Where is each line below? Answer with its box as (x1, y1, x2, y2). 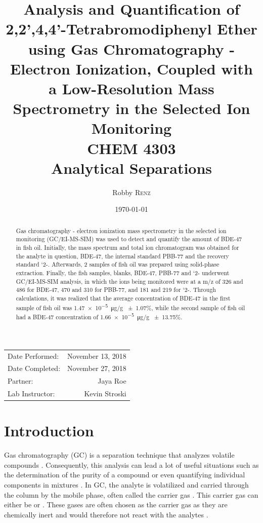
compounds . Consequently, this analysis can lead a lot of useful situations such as (4, 459, 259, 470)
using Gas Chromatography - (28, 38, 235, 59)
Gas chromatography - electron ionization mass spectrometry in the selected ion (16, 226, 227, 235)
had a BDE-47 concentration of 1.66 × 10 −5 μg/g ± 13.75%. (16, 311, 183, 321)
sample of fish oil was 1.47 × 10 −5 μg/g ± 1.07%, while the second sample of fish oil (16, 302, 245, 312)
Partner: (8, 376, 33, 386)
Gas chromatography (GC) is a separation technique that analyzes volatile (4, 450, 235, 460)
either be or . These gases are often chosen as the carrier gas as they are (4, 499, 228, 510)
